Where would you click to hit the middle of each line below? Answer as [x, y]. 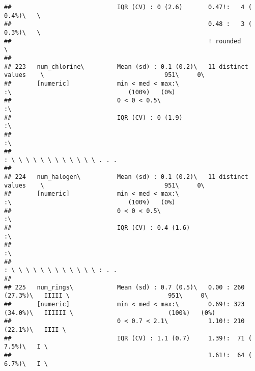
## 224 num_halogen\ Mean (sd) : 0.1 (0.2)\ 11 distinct [126, 177]
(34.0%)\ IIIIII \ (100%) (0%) [110, 313]
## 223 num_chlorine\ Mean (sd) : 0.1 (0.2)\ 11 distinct [126, 67]
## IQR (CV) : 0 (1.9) [93, 117]
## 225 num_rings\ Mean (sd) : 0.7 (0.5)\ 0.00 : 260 [124, 287]
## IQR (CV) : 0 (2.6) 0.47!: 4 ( [128, 7]
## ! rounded [123, 41]
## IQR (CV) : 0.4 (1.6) [97, 228]
